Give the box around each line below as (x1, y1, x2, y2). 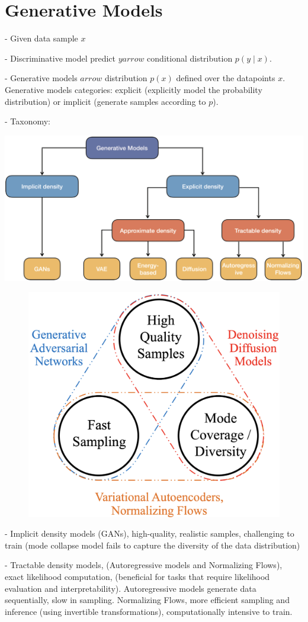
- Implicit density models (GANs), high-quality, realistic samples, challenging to (5, 527, 294, 540)
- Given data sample (5, 32, 78, 44)
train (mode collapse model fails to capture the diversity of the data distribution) (5, 538, 300, 551)
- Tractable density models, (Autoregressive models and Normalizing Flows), (5, 559, 283, 571)
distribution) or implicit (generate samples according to (5, 95, 206, 107)
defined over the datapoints (176, 72, 275, 84)
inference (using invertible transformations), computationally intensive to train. (5, 605, 293, 617)
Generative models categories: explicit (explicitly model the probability (5, 83, 262, 95)
